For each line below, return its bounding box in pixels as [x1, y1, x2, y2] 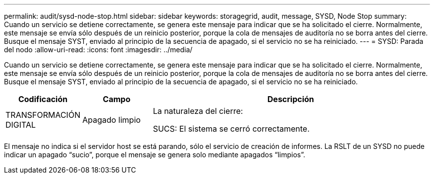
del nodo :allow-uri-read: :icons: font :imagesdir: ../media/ [4, 45, 193, 54]
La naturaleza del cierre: [153, 106, 243, 116]
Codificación [18, 94, 68, 104]
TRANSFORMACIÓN [5, 110, 81, 120]
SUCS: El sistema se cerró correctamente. [153, 124, 310, 134]
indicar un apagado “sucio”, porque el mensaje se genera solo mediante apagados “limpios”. [4, 150, 305, 159]
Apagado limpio [82, 115, 141, 125]
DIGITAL [5, 120, 36, 130]
